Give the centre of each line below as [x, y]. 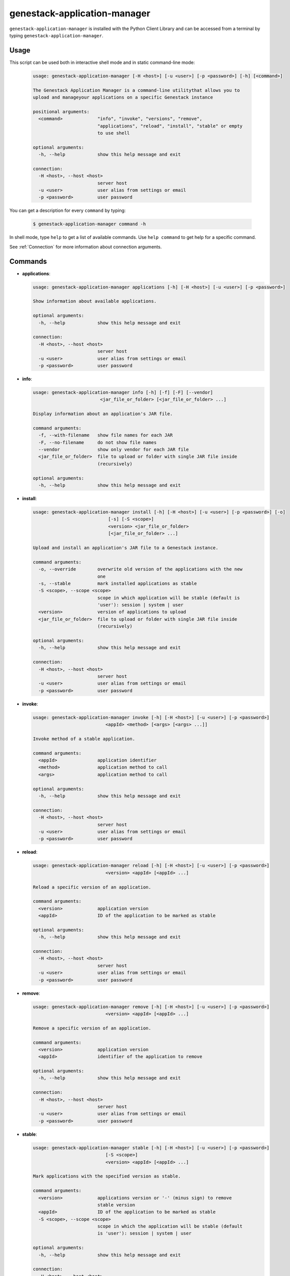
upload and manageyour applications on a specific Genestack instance [123, 97]
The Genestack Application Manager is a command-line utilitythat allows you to [136, 90]
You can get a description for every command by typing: [68, 211]
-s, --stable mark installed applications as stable [118, 583]
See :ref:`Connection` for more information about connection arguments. [86, 247]
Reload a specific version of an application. [92, 887]
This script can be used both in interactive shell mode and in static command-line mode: [102, 62]
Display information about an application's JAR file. [103, 414]
